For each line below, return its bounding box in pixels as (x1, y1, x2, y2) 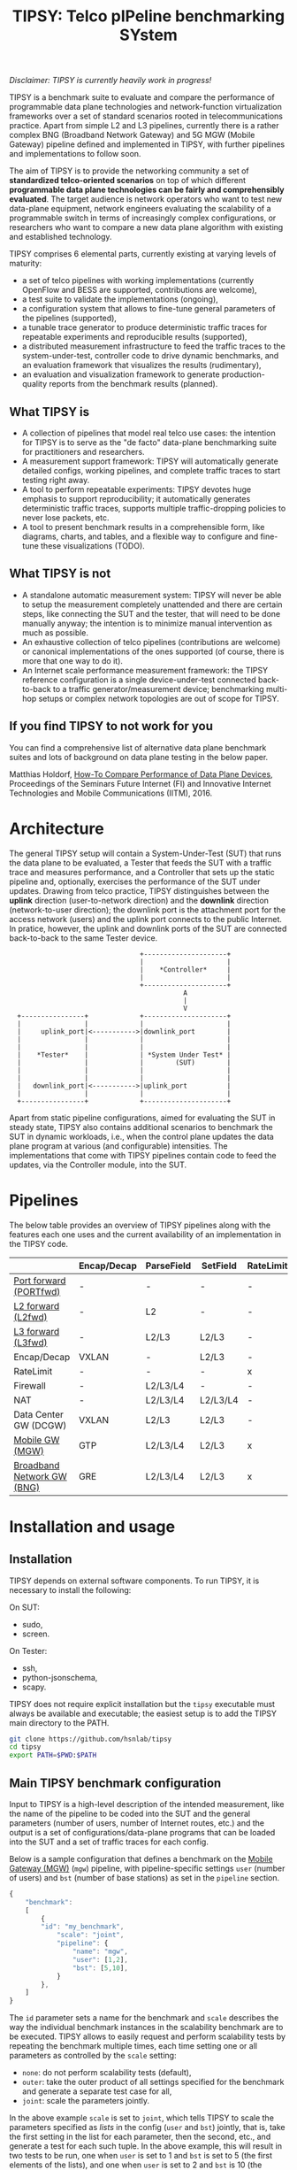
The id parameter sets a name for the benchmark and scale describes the (9, 2012, 279, 2023)
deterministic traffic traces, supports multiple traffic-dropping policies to (21, 503, 286, 513)
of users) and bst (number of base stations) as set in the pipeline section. (9, 1872, 280, 1882)
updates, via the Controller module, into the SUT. (9, 1159, 187, 1170)
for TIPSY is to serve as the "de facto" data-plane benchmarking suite (21, 437, 277, 448)
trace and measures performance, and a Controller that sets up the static (9, 866, 276, 877)
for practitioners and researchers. (21, 447, 145, 457)
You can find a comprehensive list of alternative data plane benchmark (9, 742, 267, 753)
